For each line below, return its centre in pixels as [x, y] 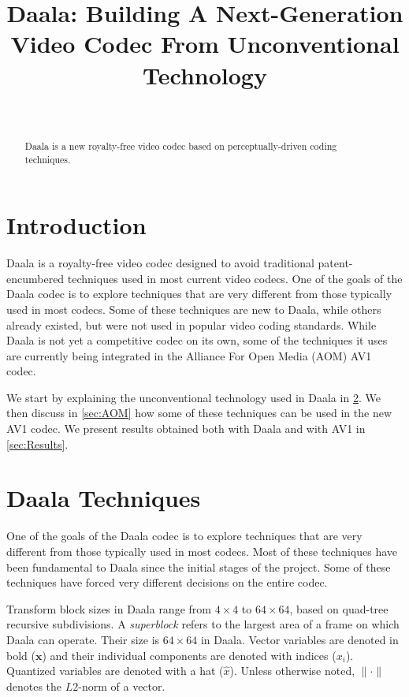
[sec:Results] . [37, 444]
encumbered [35, 278]
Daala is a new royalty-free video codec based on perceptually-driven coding [181, 145]
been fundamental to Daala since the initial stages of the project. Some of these [199, 567]
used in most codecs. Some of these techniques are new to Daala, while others [194, 309]
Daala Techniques [104, 498]
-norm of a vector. [122, 686]
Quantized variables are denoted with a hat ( [115, 671]
